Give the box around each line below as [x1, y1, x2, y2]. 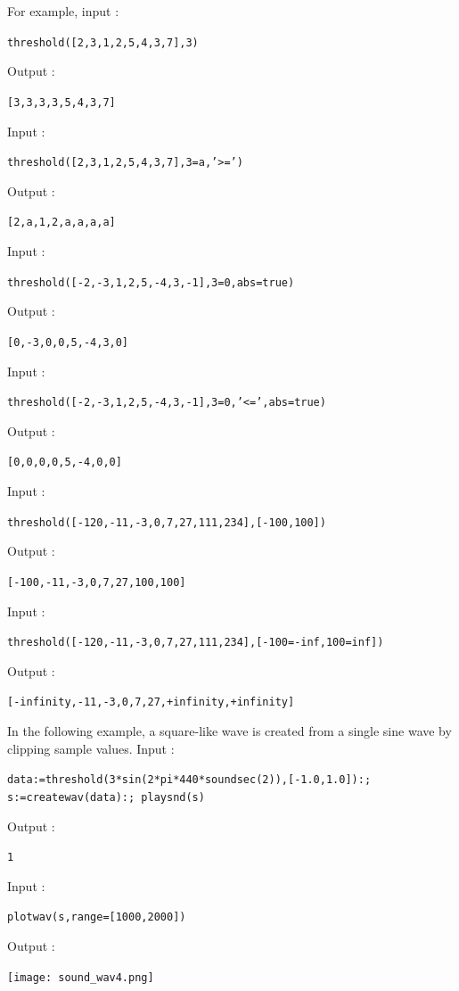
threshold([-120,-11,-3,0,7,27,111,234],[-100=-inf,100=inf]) [7, 636, 384, 649]
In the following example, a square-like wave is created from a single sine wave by [7, 722, 452, 739]
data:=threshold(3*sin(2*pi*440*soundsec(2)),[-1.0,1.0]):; [7, 773, 372, 787]
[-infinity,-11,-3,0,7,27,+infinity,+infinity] [7, 696, 295, 709]
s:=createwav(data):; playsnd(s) [7, 790, 205, 804]
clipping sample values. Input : [7, 739, 175, 757]
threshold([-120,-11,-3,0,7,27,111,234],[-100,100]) [7, 516, 326, 529]
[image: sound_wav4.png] [7, 970, 154, 984]
